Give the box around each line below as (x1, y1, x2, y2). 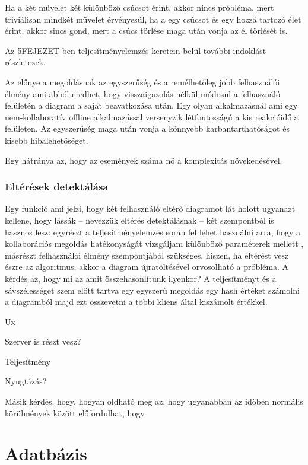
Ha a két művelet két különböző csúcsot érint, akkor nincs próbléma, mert (5, 1, 274, 13)
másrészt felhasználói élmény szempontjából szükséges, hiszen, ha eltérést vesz (5, 249, 289, 261)
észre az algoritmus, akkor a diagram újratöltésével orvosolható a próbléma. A (5, 260, 289, 273)
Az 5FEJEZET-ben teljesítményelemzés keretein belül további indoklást (5, 44, 266, 56)
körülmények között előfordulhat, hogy (5, 406, 145, 419)
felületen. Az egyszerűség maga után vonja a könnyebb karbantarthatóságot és (5, 122, 290, 135)
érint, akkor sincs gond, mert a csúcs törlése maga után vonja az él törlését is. (5, 24, 288, 37)
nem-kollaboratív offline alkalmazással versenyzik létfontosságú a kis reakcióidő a (5, 110, 299, 123)
